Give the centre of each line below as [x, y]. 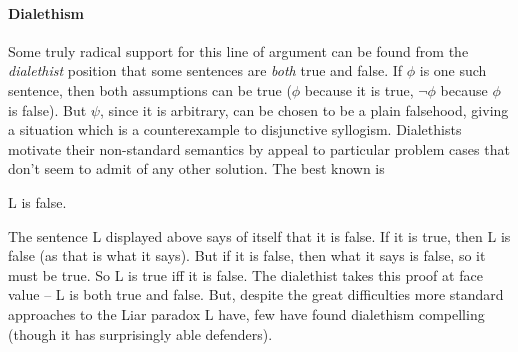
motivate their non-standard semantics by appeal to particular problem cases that [259, 148]
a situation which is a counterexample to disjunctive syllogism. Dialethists [235, 129]
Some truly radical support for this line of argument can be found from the [238, 50]
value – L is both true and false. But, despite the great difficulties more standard [256, 294]
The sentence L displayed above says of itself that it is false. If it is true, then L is [259, 235]
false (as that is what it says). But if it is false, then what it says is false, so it [247, 255]
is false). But [47, 109]
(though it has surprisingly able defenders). [140, 333]
